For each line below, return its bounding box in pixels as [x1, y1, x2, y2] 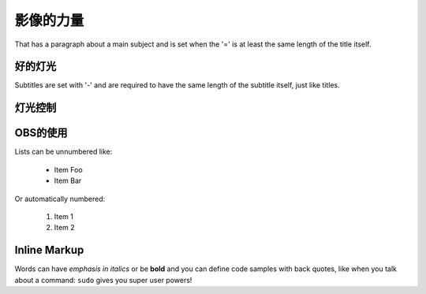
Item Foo [54, 165, 83, 174]
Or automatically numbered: [14, 194, 106, 203]
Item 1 [54, 211, 74, 221]
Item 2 [54, 223, 75, 233]
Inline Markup [14, 244, 84, 257]
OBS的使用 [14, 126, 68, 140]
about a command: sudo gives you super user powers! [14, 275, 192, 285]
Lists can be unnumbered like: [14, 147, 113, 157]
